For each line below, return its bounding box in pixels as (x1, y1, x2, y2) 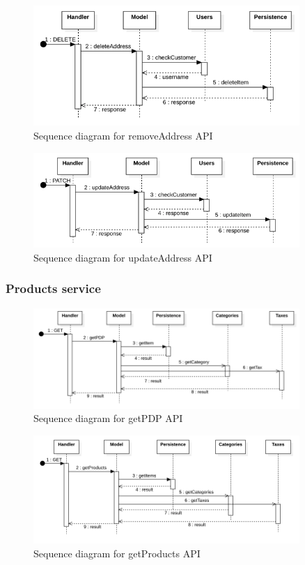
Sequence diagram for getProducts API (33, 545, 201, 560)
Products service (6, 280, 101, 297)
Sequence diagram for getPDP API (33, 411, 183, 425)
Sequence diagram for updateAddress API (33, 250, 212, 264)
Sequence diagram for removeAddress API (33, 128, 213, 142)
